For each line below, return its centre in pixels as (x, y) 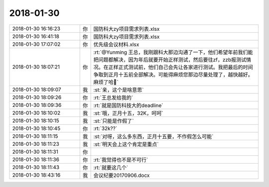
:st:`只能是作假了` (114, 121)
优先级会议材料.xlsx (116, 44)
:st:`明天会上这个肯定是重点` (126, 144)
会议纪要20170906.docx (122, 175)
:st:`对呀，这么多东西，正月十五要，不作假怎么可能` (153, 136)
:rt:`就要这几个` (111, 168)
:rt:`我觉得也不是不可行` (121, 160)
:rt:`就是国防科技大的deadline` (128, 105)
